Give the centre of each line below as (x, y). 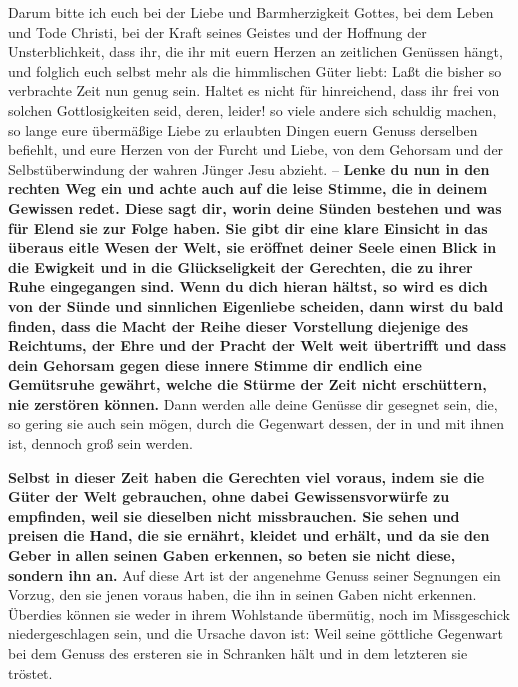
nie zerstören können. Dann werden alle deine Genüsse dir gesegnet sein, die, (253, 403)
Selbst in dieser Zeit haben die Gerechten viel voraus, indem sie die (246, 476)
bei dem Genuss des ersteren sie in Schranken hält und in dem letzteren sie (238, 653)
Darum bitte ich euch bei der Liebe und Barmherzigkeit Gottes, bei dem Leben (251, 12)
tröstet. (30, 672)
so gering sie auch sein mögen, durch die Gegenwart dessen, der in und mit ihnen (256, 423)
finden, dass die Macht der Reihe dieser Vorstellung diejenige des (238, 325)
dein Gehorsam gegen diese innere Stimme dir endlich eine (215, 364)
